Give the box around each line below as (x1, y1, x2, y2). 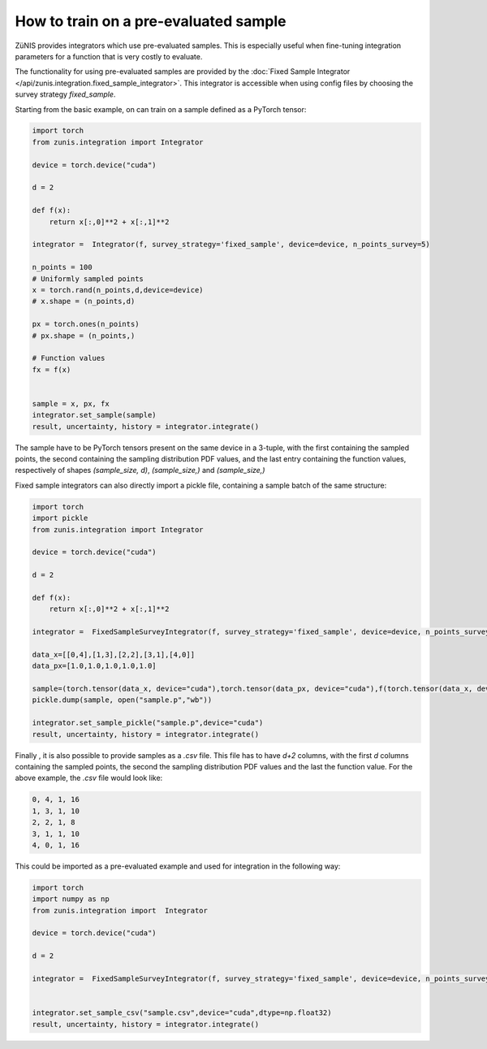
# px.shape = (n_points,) (32, 331, 136, 340)
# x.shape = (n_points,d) (32, 297, 136, 306)
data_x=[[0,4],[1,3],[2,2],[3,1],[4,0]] (32, 650, 195, 659)
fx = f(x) (32, 365, 71, 374)
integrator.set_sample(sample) (32, 410, 157, 420)
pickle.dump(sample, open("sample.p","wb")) (32, 696, 213, 704)
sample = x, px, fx (32, 399, 110, 408)
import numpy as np (32, 895, 110, 904)
